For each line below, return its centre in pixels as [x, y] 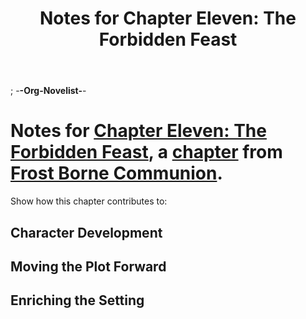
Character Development [86, 232]
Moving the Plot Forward [88, 266]
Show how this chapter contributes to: [89, 201]
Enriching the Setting [77, 300]
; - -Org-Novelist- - [48, 91]
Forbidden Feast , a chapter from [146, 152]
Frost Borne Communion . [116, 173]
